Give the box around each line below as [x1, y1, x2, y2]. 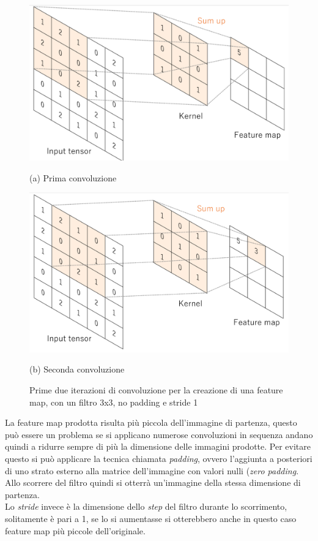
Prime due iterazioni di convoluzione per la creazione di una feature [29, 384, 283, 396]
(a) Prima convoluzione [29, 171, 117, 184]
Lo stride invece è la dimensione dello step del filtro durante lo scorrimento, [5, 500, 287, 513]
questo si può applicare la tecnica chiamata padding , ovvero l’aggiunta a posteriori [5, 452, 312, 465]
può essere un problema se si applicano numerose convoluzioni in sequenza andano [5, 428, 313, 441]
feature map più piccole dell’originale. [5, 524, 146, 537]
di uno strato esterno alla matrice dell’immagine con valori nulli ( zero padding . [5, 464, 299, 477]
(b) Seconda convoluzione [29, 363, 125, 376]
